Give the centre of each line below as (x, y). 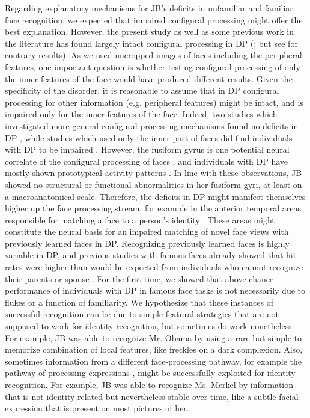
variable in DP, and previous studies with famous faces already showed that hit (151, 255)
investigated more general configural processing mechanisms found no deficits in (152, 125)
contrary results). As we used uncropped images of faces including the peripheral (153, 55)
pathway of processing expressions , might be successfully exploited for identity (150, 373)
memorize (23, 349)
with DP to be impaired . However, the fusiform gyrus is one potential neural (147, 149)
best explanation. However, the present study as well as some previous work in (149, 32)
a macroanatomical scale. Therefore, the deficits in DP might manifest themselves (155, 196)
